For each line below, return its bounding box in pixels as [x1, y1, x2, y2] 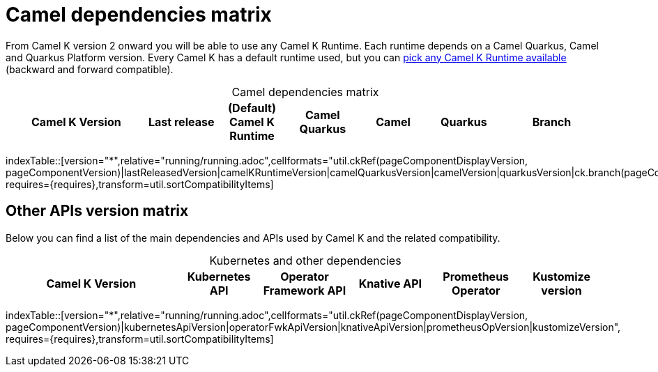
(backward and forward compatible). [6, 63, 174, 75]
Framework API [263, 283, 346, 297]
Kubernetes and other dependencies [209, 253, 401, 268]
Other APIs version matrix [6, 202, 189, 220]
